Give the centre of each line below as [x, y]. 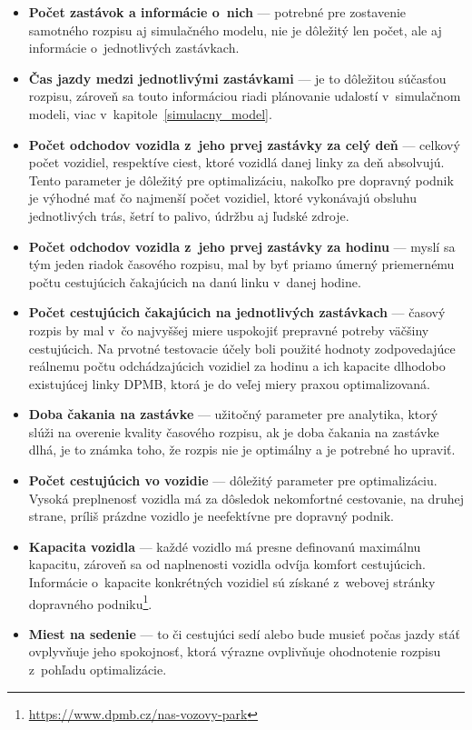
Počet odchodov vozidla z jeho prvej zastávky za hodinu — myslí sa [242, 246]
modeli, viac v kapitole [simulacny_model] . [150, 113]
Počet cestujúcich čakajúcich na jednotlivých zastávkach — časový [237, 312]
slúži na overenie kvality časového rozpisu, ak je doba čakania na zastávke [234, 431]
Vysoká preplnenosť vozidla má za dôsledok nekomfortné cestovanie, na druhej [246, 498]
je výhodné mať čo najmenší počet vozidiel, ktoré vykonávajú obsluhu [223, 198]
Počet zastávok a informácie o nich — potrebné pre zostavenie [217, 12]
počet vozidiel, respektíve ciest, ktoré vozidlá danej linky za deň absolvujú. [236, 162]
